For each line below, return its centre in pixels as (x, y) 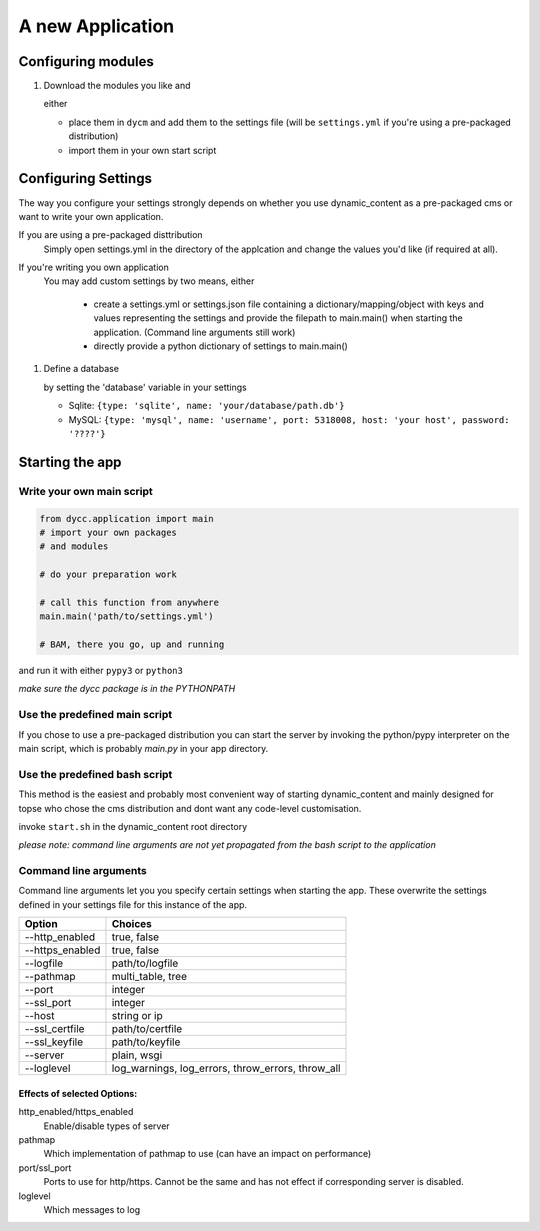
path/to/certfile (147, 1029)
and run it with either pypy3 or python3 (101, 671)
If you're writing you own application (93, 267)
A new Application (96, 26)
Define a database (81, 369)
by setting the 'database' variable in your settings (145, 387)
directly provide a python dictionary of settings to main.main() (221, 346)
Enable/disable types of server (106, 1126)
